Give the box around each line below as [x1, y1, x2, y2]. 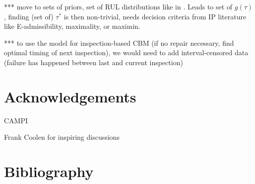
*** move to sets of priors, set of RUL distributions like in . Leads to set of [4, 1, 233, 11]
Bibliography [4, 161, 94, 182]
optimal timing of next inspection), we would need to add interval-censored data [4, 47, 249, 58]
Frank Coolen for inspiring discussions [4, 132, 120, 142]
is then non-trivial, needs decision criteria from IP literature [64, 11, 247, 21]
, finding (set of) [4, 11, 54, 21]
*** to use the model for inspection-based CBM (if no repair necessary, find [4, 37, 234, 48]
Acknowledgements [4, 86, 136, 106]
